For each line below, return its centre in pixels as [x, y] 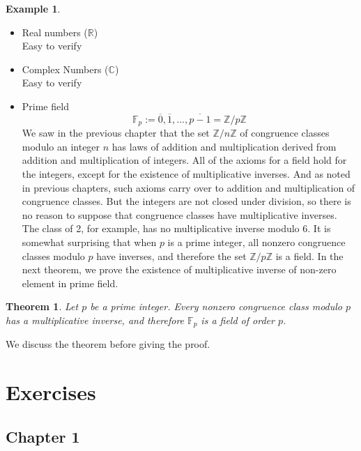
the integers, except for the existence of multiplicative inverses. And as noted [186, 174]
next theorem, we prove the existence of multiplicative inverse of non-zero [179, 269]
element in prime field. [70, 283]
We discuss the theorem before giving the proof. [108, 344]
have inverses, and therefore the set [171, 255]
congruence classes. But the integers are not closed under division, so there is [186, 201]
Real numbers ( [55, 32]
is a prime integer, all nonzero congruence [256, 242]
